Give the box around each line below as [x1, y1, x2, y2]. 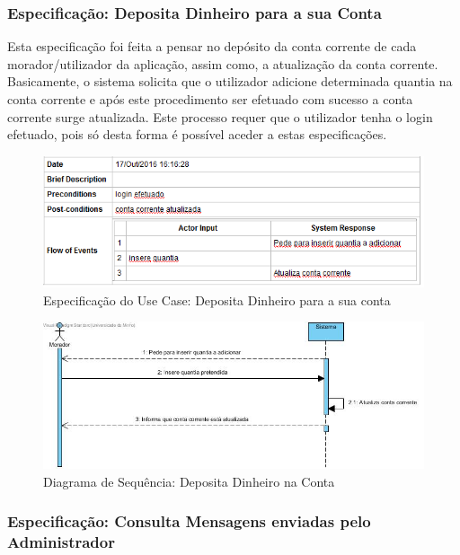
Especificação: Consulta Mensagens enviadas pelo [7, 510, 371, 533]
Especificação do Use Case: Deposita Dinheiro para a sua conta [43, 290, 391, 309]
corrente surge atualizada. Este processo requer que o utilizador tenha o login [7, 107, 433, 126]
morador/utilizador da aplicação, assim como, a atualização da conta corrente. [7, 54, 438, 73]
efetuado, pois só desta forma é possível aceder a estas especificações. [7, 125, 387, 144]
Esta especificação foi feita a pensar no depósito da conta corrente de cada [7, 37, 417, 56]
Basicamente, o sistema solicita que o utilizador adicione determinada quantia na [7, 72, 453, 91]
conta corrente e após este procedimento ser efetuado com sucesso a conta [7, 90, 413, 108]
